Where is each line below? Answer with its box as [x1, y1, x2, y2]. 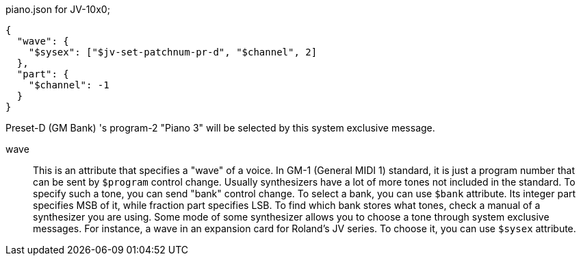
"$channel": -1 [28, 79, 109, 90]
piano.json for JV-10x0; [5, 3, 110, 15]
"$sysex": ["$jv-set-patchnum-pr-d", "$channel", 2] [28, 47, 318, 58]
